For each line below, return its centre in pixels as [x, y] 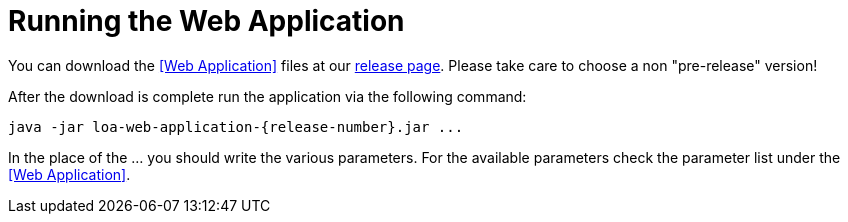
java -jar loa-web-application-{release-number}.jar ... [236, 126]
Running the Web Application [206, 21]
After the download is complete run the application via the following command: [267, 96]
